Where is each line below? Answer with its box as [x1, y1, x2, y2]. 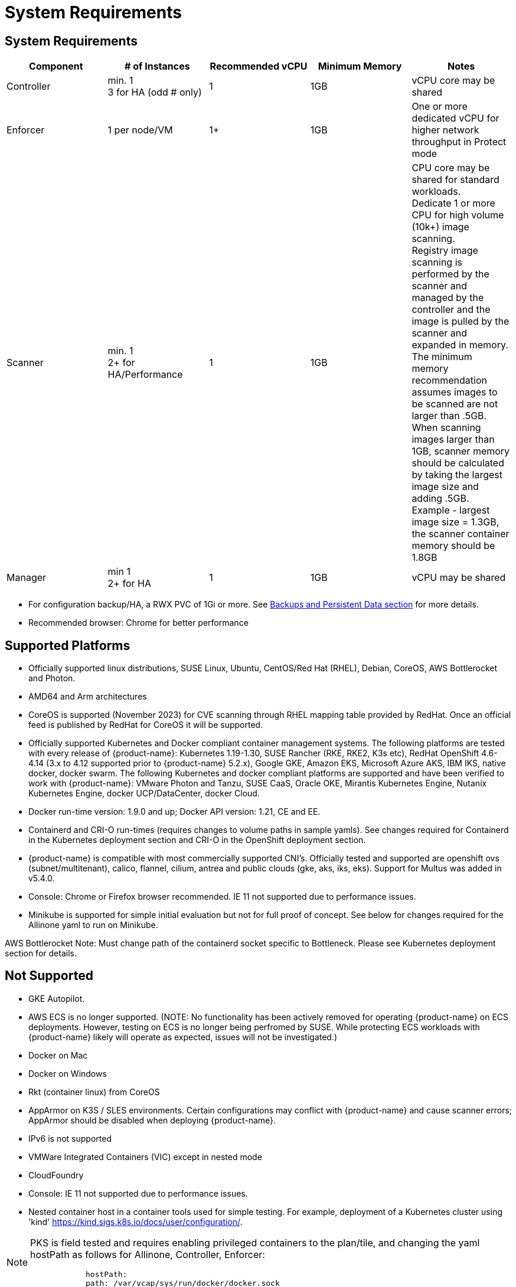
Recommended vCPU [210, 60, 308, 73]
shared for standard [412, 174, 499, 186]
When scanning [412, 422, 481, 434]
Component [29, 60, 83, 73]
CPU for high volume [412, 209, 504, 221]
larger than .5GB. [412, 410, 487, 422]
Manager [6, 571, 47, 584]
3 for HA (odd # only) [107, 86, 202, 99]
